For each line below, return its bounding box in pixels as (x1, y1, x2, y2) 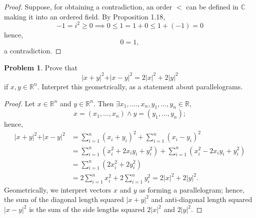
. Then (93, 98, 114, 108)
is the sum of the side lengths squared (29, 204, 145, 215)
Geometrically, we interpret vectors (4, 184, 111, 195)
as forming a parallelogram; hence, (139, 184, 244, 195)
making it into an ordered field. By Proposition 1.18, (4, 11, 165, 21)
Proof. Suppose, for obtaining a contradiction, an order (4, 1, 172, 11)
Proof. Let (4, 98, 35, 108)
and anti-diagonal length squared (151, 194, 252, 205)
